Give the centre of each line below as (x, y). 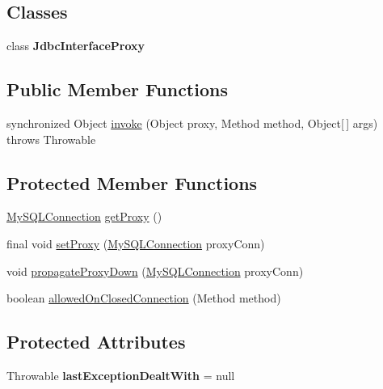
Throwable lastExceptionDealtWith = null (121, 375)
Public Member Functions (117, 89)
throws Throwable (51, 139)
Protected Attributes (96, 342)
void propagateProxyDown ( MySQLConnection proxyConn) (155, 271)
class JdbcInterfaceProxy (76, 46)
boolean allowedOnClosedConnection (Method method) (144, 298)
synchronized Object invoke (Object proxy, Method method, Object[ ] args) (192, 123)
